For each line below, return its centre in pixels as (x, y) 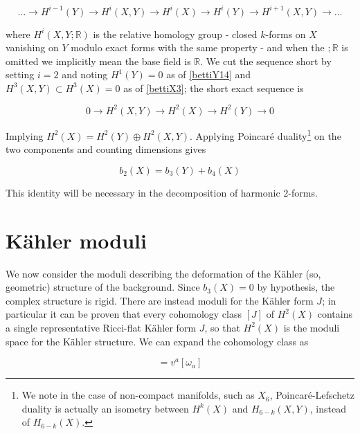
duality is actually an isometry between (105, 408)
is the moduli (312, 327)
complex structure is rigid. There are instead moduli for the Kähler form (160, 300)
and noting (85, 74)
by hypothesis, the (296, 287)
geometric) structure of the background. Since (103, 287)
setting (20, 74)
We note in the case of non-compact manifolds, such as (138, 395)
